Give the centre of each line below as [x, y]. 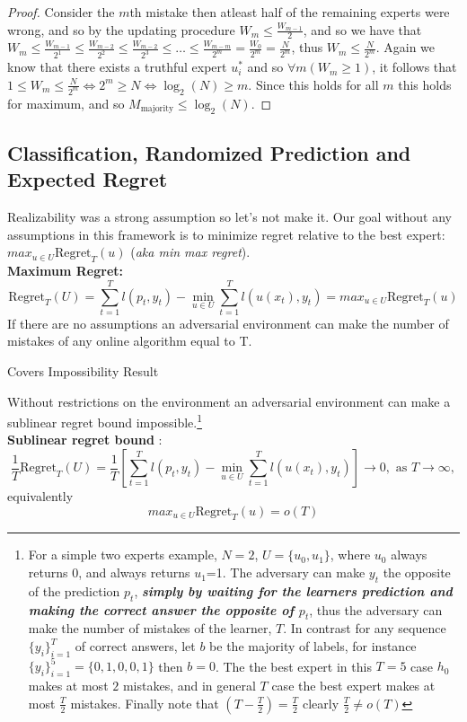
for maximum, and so [66, 103]
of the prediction [74, 590]
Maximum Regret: [66, 271]
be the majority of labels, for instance [313, 646]
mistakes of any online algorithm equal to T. [130, 341]
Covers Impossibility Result [83, 371]
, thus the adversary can [376, 609]
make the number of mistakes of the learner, [150, 628]
